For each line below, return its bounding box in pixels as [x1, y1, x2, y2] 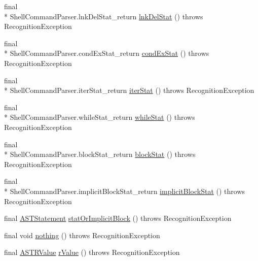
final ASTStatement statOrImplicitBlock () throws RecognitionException [4, 213, 232, 223]
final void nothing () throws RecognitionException [4, 230, 160, 240]
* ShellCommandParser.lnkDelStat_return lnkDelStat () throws [4, 11, 203, 21]
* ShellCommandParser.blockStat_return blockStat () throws [4, 149, 196, 159]
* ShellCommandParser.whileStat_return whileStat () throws [4, 112, 195, 122]
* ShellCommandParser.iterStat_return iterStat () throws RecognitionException [4, 85, 254, 95]
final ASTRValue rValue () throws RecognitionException [4, 247, 180, 257]
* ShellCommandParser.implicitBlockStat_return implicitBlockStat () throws [4, 185, 245, 196]
